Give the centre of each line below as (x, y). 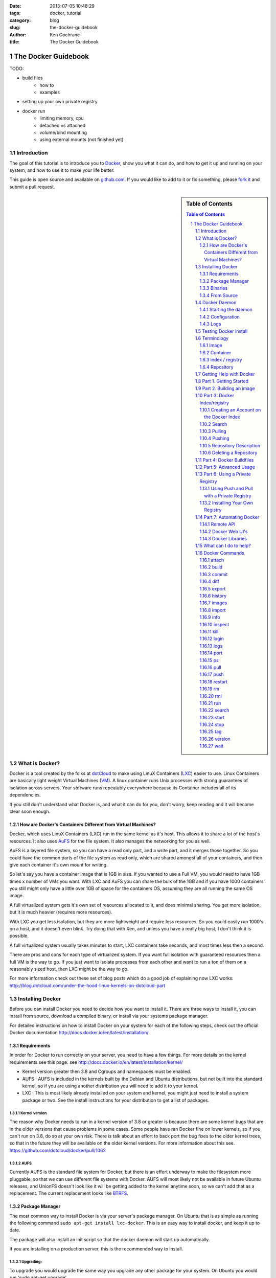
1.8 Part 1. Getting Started (222, 381)
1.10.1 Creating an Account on (230, 409)
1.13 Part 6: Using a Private (223, 474)
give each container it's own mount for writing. (59, 864)
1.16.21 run (210, 703)
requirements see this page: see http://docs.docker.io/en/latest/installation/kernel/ (96, 1062)
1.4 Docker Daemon (216, 303)
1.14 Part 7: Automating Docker (227, 517)
